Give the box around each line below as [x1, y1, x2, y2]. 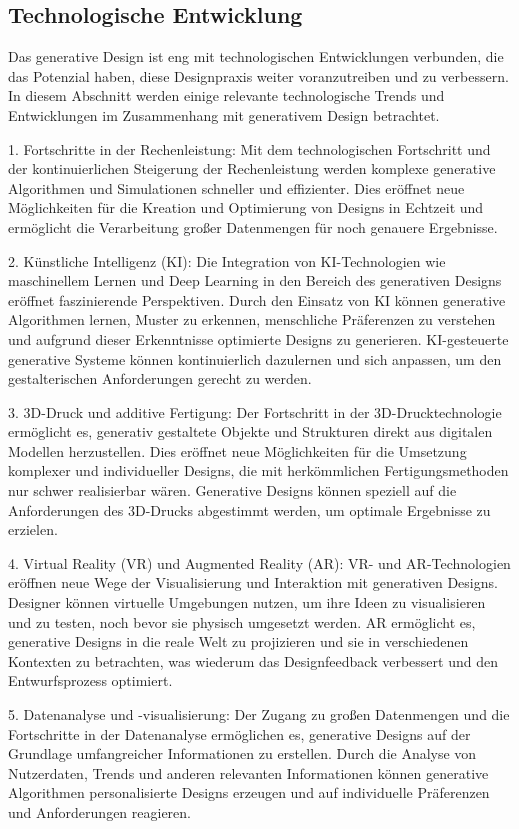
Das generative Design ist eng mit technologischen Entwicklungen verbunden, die [8, 46, 504, 67]
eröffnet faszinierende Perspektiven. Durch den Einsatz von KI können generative [8, 289, 506, 310]
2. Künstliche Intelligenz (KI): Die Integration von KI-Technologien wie [8, 250, 446, 271]
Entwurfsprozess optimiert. [8, 670, 173, 691]
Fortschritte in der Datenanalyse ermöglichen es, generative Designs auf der [8, 723, 471, 744]
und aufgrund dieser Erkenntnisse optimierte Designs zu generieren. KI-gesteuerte [8, 328, 509, 349]
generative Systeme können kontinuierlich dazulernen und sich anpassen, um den [8, 348, 502, 369]
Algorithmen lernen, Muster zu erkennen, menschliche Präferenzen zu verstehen [8, 309, 496, 330]
